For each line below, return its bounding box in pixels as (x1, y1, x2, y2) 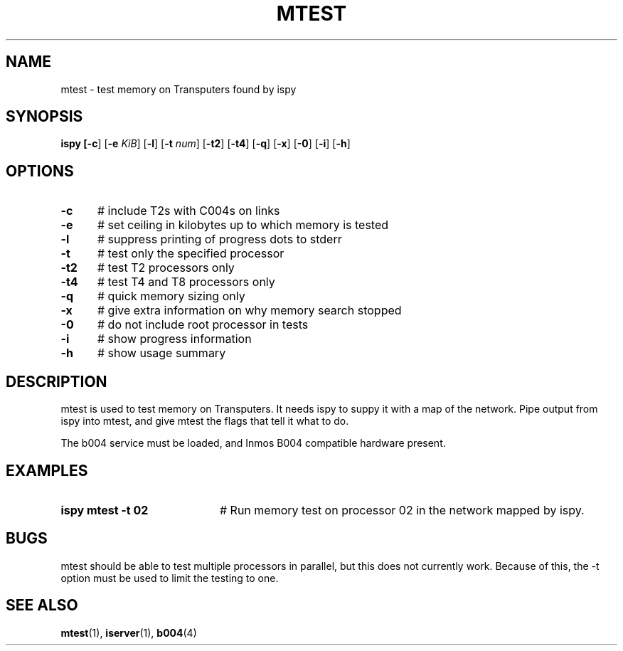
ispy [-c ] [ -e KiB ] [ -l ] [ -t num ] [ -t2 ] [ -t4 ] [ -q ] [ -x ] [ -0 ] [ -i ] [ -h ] (60, 137, 351, 150)
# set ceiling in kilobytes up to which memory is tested (97, 218, 389, 233)
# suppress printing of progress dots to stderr (97, 232, 342, 247)
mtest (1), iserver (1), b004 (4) (60, 626, 197, 639)
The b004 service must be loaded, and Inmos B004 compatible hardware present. (60, 437, 446, 450)
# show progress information (97, 332, 252, 346)
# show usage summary (97, 346, 226, 361)
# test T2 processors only (97, 260, 235, 275)
